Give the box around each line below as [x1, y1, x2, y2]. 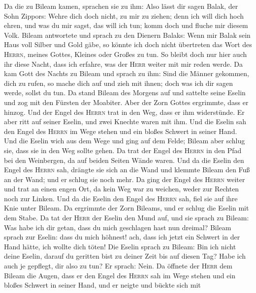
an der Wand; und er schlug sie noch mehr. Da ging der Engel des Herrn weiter [4, 174, 245, 184]
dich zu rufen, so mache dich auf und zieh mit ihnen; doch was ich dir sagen [4, 78, 233, 88]
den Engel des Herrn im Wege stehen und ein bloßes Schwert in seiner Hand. [4, 126, 237, 136]
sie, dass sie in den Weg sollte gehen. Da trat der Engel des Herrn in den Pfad [4, 145, 242, 155]
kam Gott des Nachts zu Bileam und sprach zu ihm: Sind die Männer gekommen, [4, 68, 249, 79]
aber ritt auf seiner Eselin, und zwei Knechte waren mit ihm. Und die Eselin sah [4, 116, 247, 127]
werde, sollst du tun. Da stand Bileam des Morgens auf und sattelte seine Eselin [4, 87, 246, 98]
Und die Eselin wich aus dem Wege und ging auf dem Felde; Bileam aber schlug [4, 135, 245, 146]
